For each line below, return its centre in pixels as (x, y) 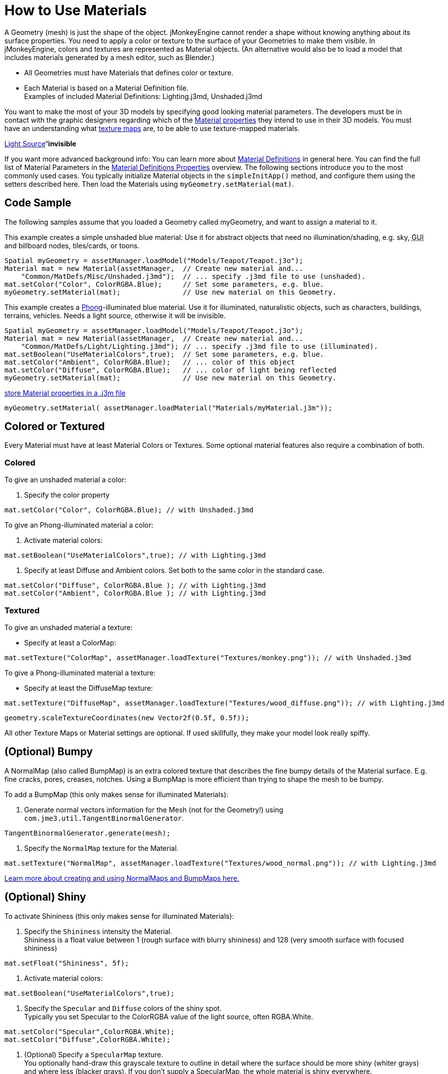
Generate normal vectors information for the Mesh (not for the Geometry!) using (154, 809)
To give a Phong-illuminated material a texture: (80, 672)
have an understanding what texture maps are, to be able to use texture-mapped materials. (152, 128)
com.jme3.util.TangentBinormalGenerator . (104, 818)
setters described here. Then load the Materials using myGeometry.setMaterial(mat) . (149, 184)
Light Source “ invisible (40, 143)
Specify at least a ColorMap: (70, 642)
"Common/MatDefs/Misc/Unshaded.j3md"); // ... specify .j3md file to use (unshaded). (193, 276)
